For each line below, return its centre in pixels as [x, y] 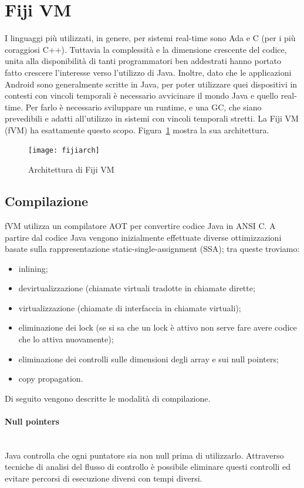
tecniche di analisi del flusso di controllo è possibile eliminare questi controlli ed [148, 467]
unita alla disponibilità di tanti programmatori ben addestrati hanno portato [143, 61]
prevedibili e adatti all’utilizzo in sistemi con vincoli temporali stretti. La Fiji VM [152, 118]
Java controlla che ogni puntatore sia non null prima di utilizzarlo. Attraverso [144, 455]
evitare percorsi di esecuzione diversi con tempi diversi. [104, 478]
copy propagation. [51, 378]
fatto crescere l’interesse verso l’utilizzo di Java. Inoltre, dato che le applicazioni [148, 72]
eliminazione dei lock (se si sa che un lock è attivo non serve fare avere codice [158, 327]
